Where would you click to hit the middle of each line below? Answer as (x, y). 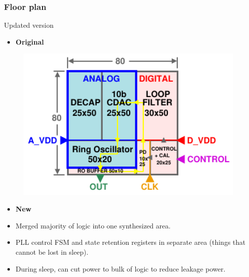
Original (30, 41)
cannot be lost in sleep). (52, 252)
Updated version (29, 25)
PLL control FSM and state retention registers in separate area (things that (130, 242)
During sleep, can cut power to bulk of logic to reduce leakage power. (121, 268)
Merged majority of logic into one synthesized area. (93, 225)
